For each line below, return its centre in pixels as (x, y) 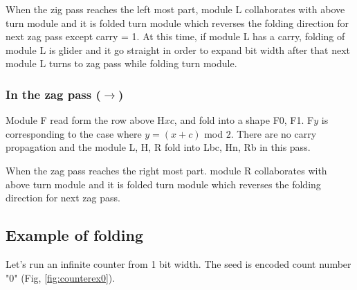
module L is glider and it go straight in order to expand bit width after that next (178, 49)
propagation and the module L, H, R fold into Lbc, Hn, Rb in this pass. (158, 147)
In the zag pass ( (53, 94)
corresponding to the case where (74, 133)
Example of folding (74, 235)
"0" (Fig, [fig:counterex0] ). (61, 277)
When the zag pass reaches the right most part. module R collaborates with (166, 170)
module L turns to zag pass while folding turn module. (121, 63)
